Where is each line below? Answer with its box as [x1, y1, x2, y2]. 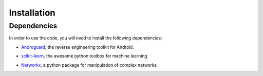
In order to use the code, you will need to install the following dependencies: [9, 35, 163, 41]
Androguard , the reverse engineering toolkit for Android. [21, 44, 134, 50]
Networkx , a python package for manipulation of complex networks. [21, 62, 158, 68]
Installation [9, 7, 56, 18]
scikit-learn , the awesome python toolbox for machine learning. [21, 53, 149, 59]
